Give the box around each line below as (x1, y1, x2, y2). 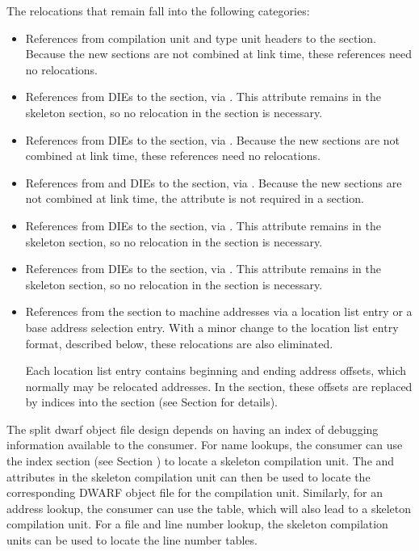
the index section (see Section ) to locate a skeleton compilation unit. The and (6, 452, 395, 469)
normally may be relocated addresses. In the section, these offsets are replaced (25, 377, 413, 394)
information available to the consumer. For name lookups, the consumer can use (6, 436, 403, 453)
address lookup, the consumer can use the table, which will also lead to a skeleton (6, 499, 412, 516)
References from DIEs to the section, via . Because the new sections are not (25, 131, 400, 148)
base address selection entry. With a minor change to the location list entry (25, 318, 399, 335)
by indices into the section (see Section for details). (25, 393, 279, 410)
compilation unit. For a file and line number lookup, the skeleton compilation (6, 515, 388, 532)
